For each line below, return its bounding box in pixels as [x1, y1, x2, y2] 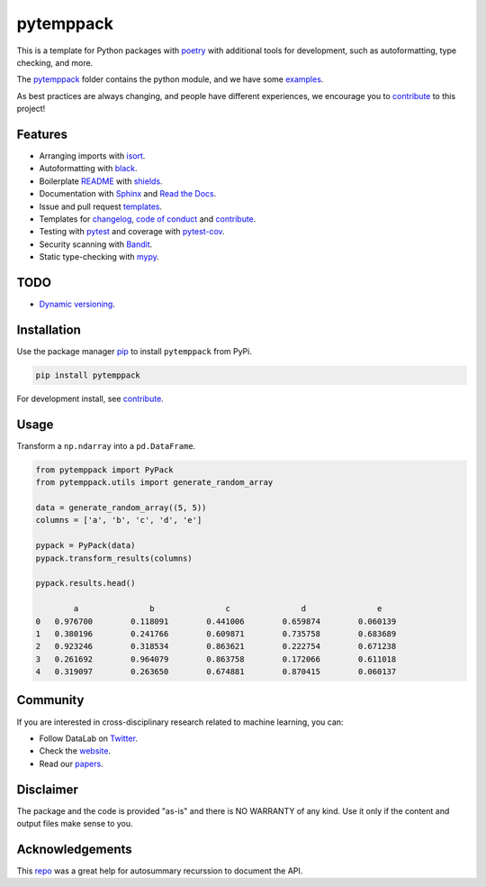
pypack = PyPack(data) [35, 541, 136, 551]
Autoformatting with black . [39, 163, 139, 174]
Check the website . [39, 745, 112, 756]
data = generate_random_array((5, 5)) [35, 502, 207, 513]
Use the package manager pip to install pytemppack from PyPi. [16, 345, 252, 356]
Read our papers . [39, 758, 103, 769]
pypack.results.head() [35, 578, 136, 589]
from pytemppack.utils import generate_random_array [35, 478, 274, 488]
